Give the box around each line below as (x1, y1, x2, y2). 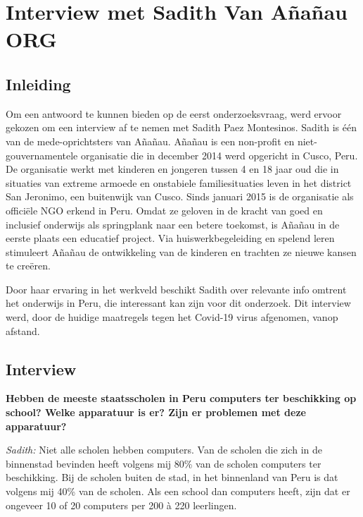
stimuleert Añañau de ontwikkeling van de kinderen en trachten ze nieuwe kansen (6, 244, 357, 259)
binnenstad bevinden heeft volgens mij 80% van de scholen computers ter (6, 456, 321, 470)
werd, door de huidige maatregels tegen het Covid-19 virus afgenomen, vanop (6, 310, 338, 324)
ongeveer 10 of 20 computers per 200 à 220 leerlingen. (6, 497, 237, 512)
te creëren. (6, 258, 51, 273)
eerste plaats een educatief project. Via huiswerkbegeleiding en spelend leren (6, 231, 335, 245)
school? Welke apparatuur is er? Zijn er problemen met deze (6, 405, 306, 420)
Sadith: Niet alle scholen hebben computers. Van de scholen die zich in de (6, 442, 322, 457)
